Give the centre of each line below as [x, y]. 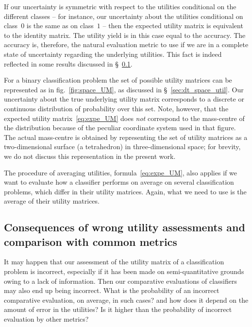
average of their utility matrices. [52, 201]
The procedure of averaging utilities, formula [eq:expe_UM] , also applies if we [120, 172]
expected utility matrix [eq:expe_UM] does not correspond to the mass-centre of [124, 118]
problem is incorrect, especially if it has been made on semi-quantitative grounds [124, 271]
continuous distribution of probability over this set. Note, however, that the [116, 108]
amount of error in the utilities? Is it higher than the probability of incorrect [118, 309]
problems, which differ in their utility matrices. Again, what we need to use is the [125, 191]
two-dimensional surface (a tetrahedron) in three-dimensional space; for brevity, [122, 146]
